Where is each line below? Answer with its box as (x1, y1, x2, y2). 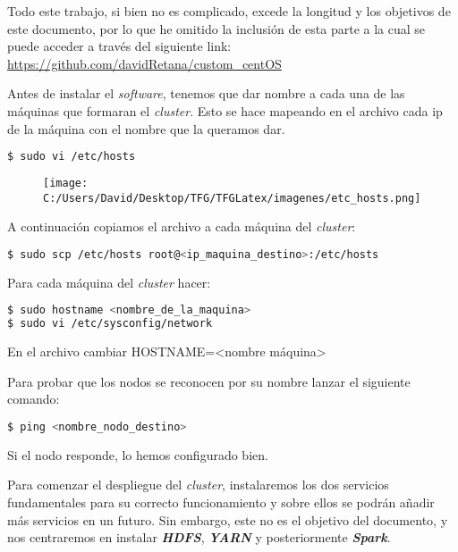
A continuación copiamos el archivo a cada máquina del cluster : (7, 217, 356, 236)
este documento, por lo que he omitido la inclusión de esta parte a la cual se (7, 19, 426, 38)
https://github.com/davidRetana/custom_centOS (7, 54, 282, 72)
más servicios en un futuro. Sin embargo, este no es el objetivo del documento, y (7, 510, 448, 529)
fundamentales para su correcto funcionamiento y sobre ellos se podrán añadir (7, 493, 435, 511)
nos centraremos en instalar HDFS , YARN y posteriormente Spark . (7, 528, 391, 547)
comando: (7, 389, 60, 408)
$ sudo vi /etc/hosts (7, 150, 136, 163)
